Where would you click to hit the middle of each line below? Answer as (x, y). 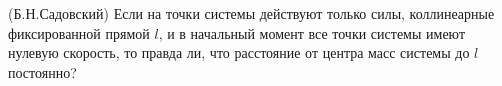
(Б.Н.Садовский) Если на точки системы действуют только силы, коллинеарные (251, 13)
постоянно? (42, 71)
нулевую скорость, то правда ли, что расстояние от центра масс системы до (239, 52)
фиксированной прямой (79, 32)
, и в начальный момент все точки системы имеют (312, 32)
